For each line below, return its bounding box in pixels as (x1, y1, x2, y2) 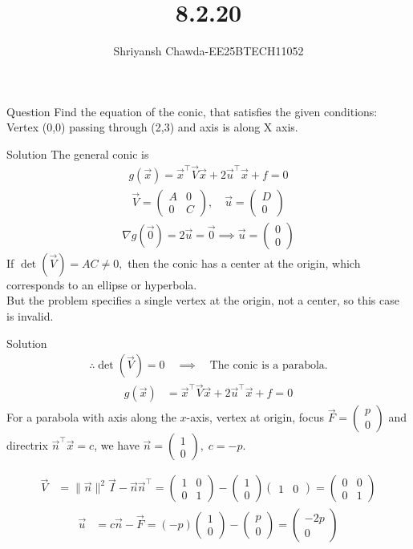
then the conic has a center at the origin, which (128, 254, 361, 271)
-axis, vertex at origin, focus (186, 409, 324, 426)
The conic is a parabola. (209, 360, 328, 372)
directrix (6, 437, 48, 454)
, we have (94, 437, 140, 454)
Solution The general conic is (6, 145, 149, 162)
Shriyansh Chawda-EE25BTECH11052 (113, 42, 304, 59)
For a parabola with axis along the (6, 409, 176, 426)
